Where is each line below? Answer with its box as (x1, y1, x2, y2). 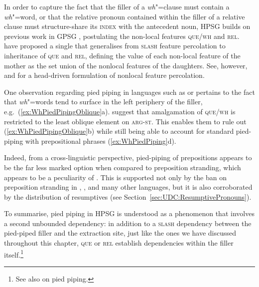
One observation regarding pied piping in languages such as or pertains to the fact (4, 86, 255, 97)
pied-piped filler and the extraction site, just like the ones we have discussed (4, 228, 237, 238)
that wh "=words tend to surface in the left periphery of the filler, (4, 96, 203, 107)
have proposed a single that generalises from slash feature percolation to (4, 40, 226, 51)
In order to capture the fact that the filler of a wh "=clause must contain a (4, 1, 230, 11)
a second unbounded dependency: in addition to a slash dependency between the (4, 218, 252, 228)
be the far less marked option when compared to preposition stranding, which (4, 162, 241, 172)
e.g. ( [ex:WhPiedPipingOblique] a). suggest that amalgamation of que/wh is (4, 106, 236, 116)
